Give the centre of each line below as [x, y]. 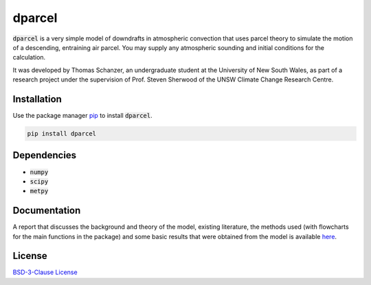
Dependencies [45, 155]
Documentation [47, 211]
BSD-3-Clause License [45, 272]
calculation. [29, 58]
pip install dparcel [61, 134]
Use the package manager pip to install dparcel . [82, 116]
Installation [37, 99]
